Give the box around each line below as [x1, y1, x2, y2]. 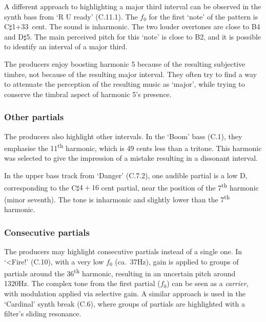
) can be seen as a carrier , [167, 278, 249, 289]
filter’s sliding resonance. [4, 308, 81, 319]
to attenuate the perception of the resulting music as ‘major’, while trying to [4, 79, 245, 89]
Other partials [4, 110, 64, 123]
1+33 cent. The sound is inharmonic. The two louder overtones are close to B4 [12, 21, 260, 32]
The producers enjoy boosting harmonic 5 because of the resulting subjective [4, 58, 245, 69]
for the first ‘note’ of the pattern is [149, 11, 258, 22]
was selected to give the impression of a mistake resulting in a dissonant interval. [4, 153, 258, 163]
